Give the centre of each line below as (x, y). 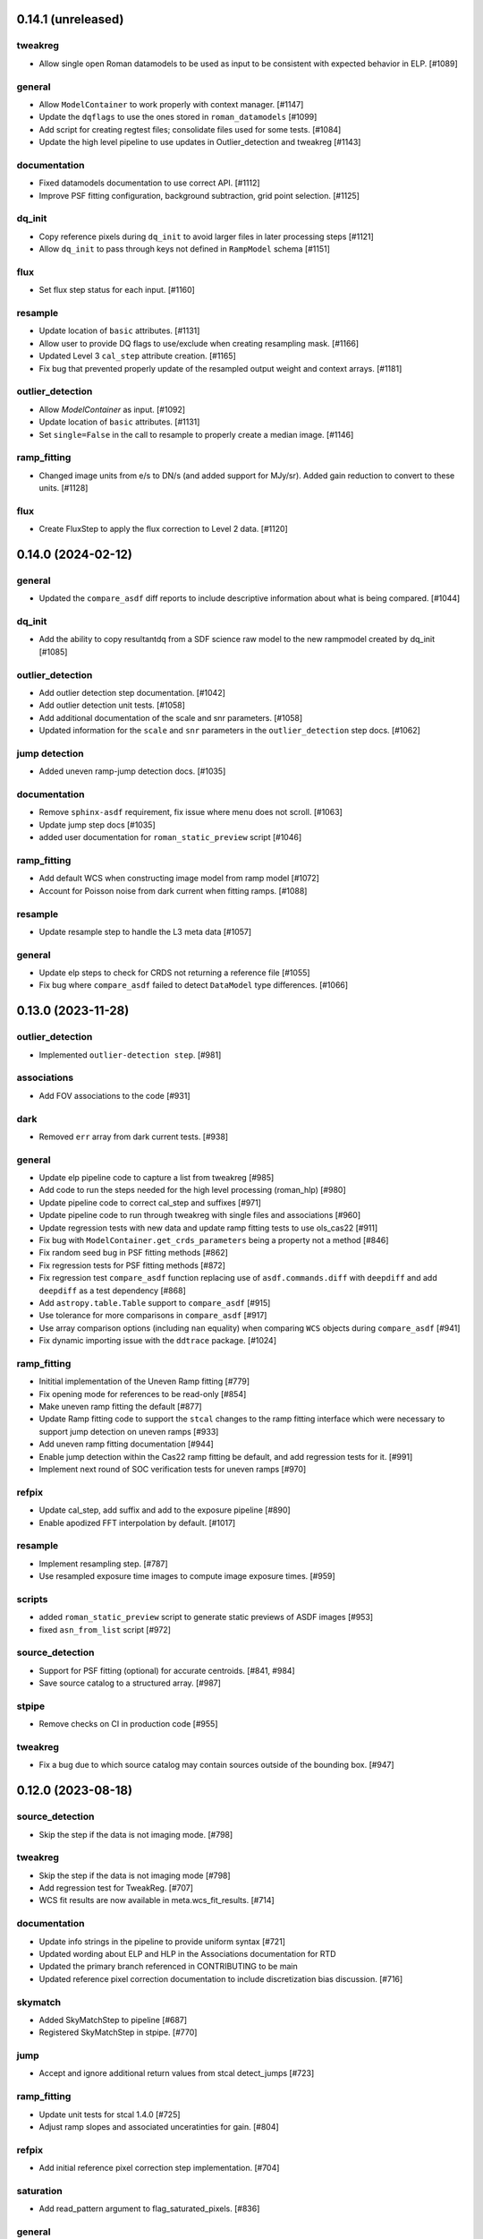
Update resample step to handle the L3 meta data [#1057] (145, 931)
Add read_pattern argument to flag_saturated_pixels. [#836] (149, 2209)
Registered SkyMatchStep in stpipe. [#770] (118, 2032)
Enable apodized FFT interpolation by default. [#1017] (137, 1523)
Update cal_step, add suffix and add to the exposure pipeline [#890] (165, 1510)
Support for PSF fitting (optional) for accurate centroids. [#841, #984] (167, 1670)
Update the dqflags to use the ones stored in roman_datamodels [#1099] (178, 117)
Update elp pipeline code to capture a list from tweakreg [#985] (157, 1178)
